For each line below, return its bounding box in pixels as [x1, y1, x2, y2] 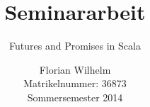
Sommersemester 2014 [27, 89, 123, 104]
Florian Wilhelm [39, 62, 111, 77]
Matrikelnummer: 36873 [23, 76, 127, 91]
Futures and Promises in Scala [9, 38, 141, 53]
